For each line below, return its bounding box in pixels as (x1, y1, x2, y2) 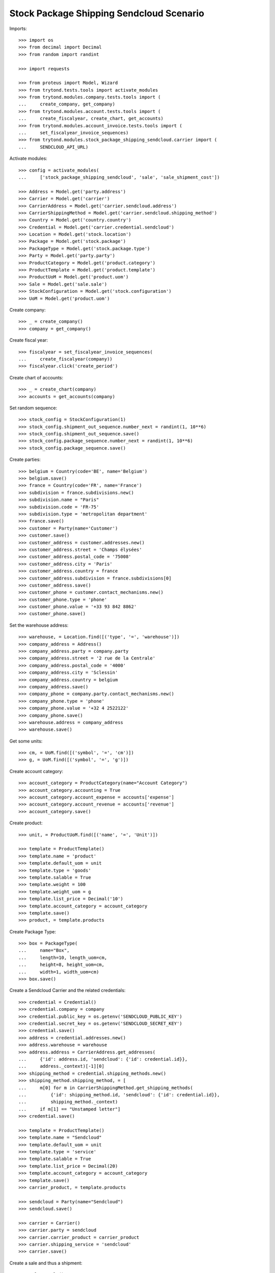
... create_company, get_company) (18, 101, 116, 107)
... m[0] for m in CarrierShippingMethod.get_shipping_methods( (18, 1085, 193, 1091)
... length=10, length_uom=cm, (18, 955, 107, 960)
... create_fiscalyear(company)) (18, 356, 113, 362)
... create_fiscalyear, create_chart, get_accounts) (18, 116, 164, 122)
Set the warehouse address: (9, 622, 69, 628)
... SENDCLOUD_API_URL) (18, 144, 89, 150)
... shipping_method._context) (18, 1099, 118, 1105)
